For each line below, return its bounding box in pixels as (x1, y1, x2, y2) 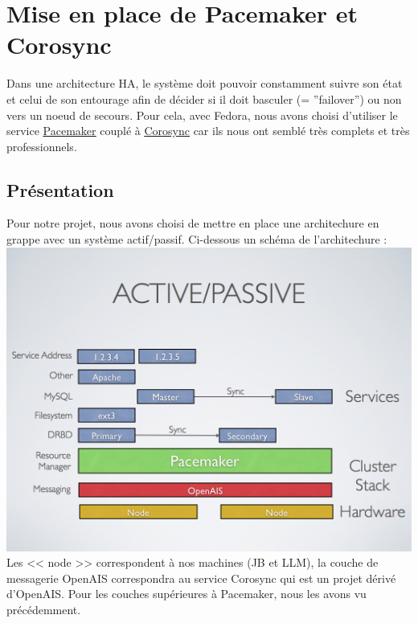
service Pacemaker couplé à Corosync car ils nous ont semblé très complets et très (6, 122, 410, 139)
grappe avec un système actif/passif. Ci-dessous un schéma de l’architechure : (6, 231, 387, 248)
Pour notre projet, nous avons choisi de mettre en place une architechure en (6, 215, 379, 232)
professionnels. (6, 137, 77, 154)
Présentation (6, 177, 114, 202)
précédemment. (6, 601, 81, 618)
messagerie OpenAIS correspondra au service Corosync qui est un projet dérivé (6, 569, 396, 586)
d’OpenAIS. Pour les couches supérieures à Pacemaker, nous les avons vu (6, 585, 367, 602)
